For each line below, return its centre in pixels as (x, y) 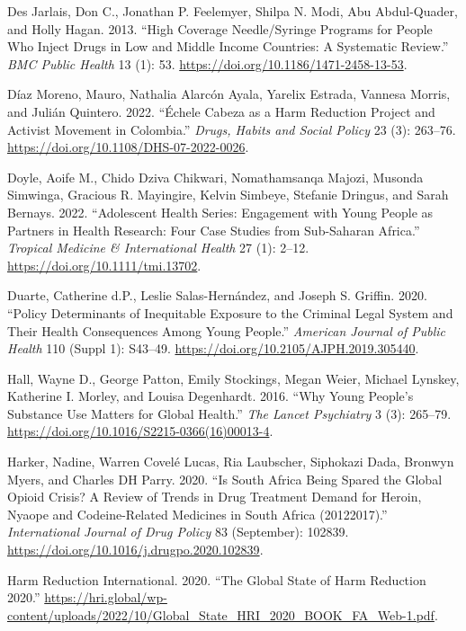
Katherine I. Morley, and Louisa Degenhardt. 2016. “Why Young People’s (211, 396)
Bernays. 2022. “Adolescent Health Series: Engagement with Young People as (220, 212)
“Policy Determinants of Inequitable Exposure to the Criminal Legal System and (230, 312)
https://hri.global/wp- (106, 597)
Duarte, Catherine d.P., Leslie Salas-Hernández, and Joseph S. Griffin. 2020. (217, 295)
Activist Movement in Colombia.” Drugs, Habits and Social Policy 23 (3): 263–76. (232, 129)
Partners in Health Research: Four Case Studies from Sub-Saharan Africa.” (214, 230)
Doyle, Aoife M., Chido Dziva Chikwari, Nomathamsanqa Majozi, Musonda (215, 177)
